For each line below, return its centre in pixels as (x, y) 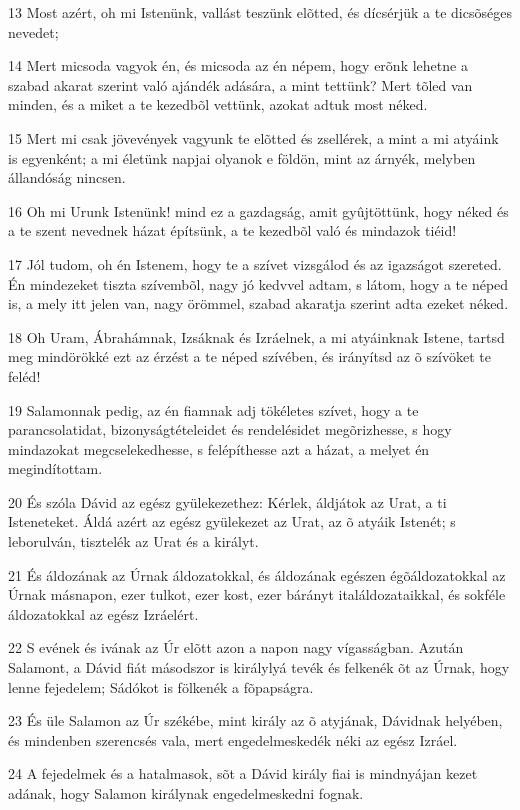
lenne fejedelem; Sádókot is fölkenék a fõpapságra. (161, 686)
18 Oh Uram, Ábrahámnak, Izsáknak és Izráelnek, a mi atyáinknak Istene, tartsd (256, 336)
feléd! (24, 375)
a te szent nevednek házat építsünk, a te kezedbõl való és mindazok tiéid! (232, 230)
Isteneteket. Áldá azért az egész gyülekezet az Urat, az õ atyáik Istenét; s (232, 521)
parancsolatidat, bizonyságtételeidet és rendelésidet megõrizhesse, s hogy (230, 429)
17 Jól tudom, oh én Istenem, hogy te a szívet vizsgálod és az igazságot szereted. (255, 263)
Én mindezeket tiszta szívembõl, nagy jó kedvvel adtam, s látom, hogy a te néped (258, 283)
